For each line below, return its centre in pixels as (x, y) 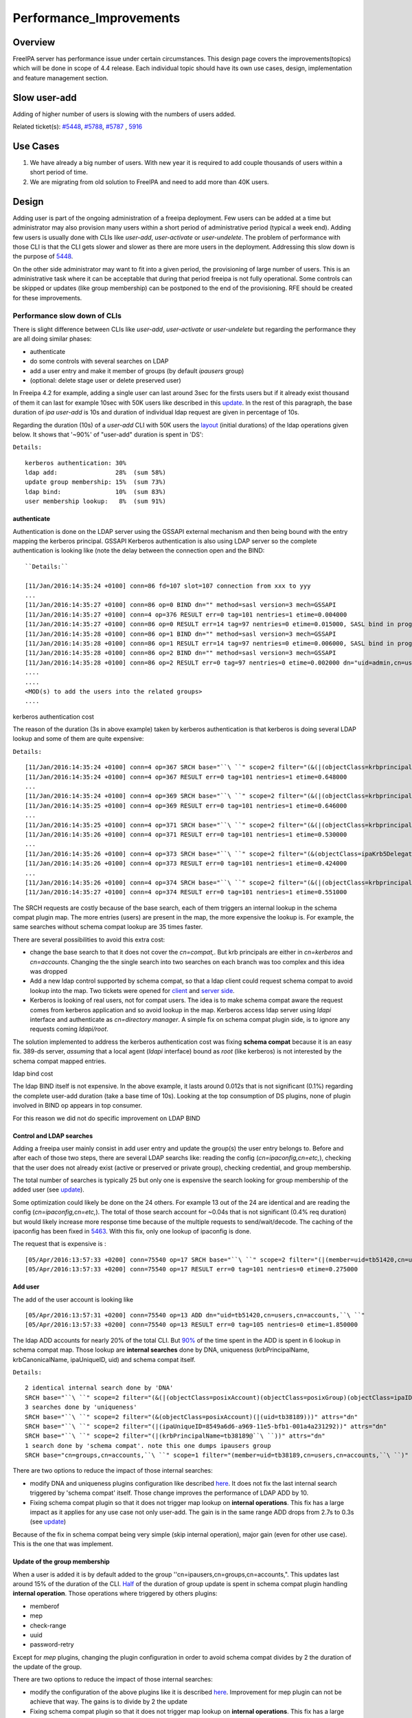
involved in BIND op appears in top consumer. (78, 1106)
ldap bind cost (33, 1073)
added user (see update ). (49, 1190)
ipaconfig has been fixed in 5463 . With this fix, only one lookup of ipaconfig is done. (132, 1231)
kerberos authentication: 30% (76, 463)
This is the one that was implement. (63, 1544)
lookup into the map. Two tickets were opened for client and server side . (132, 990)
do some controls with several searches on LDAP (99, 361)
